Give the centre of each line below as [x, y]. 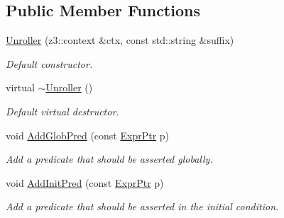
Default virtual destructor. [62, 111]
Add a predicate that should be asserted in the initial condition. [142, 206]
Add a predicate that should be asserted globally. [109, 159]
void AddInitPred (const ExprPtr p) [85, 182]
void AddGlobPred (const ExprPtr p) [88, 135]
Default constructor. [49, 63]
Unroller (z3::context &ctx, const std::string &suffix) [120, 40]
